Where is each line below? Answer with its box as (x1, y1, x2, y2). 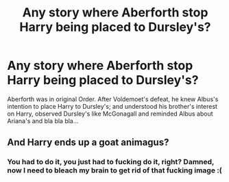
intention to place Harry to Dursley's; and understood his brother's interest (7, 102, 218, 110)
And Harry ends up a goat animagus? (7, 137, 169, 148)
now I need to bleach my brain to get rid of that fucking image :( (7, 166, 222, 175)
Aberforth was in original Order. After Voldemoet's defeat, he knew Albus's (7, 94, 219, 103)
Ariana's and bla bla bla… (7, 116, 79, 125)
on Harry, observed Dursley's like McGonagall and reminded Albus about (7, 109, 214, 118)
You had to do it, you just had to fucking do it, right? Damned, (7, 157, 215, 167)
